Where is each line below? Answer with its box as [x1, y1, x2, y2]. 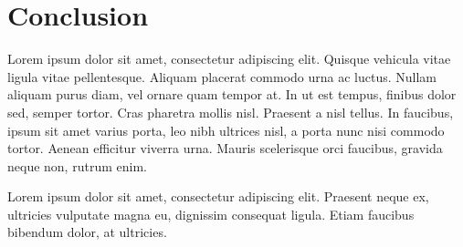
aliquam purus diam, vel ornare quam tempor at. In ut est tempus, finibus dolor [7, 85, 457, 104]
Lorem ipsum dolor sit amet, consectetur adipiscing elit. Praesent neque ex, [7, 187, 429, 206]
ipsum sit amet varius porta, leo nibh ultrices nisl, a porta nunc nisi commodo [7, 120, 445, 139]
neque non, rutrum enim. [7, 156, 147, 175]
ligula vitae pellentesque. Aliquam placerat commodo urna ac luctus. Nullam [7, 67, 437, 86]
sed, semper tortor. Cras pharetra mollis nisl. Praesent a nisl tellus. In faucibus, [7, 102, 454, 121]
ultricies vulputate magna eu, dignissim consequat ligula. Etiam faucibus [7, 204, 415, 223]
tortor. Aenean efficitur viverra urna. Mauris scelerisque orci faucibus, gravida [7, 139, 443, 158]
